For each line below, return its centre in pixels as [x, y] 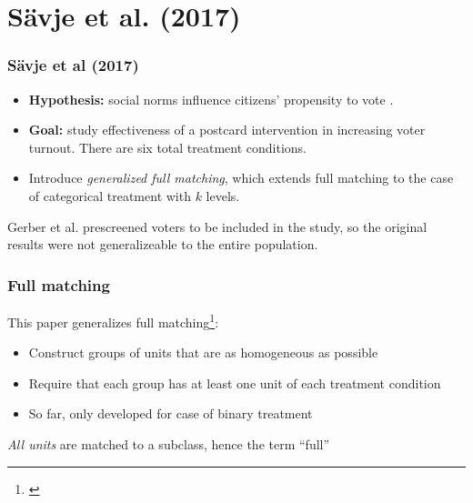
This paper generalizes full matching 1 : [113, 320]
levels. [223, 195]
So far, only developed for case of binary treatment [171, 413]
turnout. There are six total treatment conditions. [168, 147]
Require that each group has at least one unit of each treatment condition [235, 382]
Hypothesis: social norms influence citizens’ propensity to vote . [211, 99]
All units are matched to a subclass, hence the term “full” [169, 444]
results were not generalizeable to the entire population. [163, 244]
